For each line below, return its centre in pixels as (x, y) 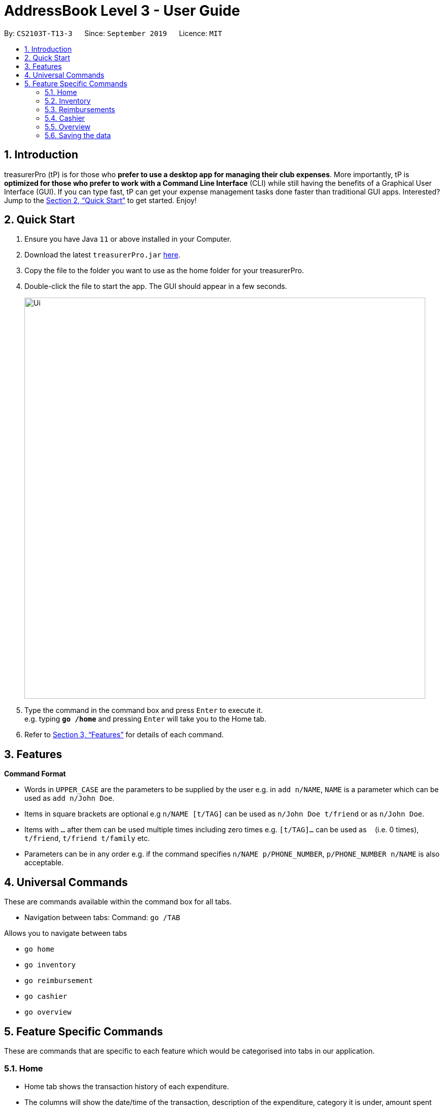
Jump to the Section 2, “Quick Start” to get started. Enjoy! (100, 200)
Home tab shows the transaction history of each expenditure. (127, 1086)
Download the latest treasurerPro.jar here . (103, 255)
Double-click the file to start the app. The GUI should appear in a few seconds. (156, 286)
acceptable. (44, 863)
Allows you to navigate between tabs (66, 933)
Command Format (35, 774)
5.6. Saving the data (78, 135)
